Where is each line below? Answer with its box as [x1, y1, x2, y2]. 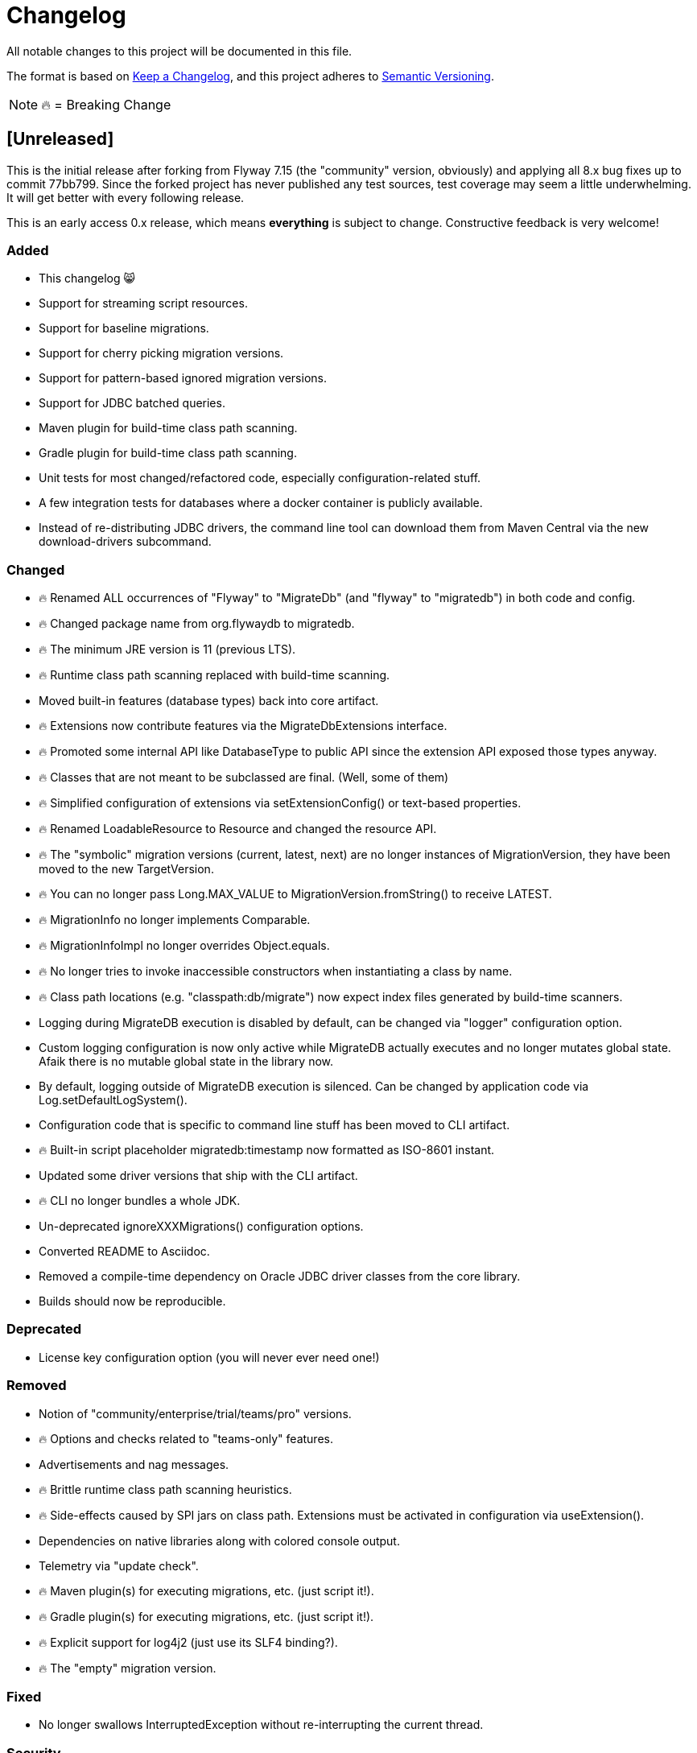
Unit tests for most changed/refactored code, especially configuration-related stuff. [39, 471, 481, 485]
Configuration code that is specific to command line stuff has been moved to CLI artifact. [39, 1118, 510, 1132]
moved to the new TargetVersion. [39, 862, 214, 876]
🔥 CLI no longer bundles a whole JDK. [39, 1194, 241, 1208]
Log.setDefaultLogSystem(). [39, 1093, 188, 1107]
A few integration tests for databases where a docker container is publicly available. [39, 496, 483, 510]
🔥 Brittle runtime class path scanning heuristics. [39, 1482, 292, 1496]
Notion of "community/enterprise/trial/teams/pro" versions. [39, 1406, 352, 1421]
